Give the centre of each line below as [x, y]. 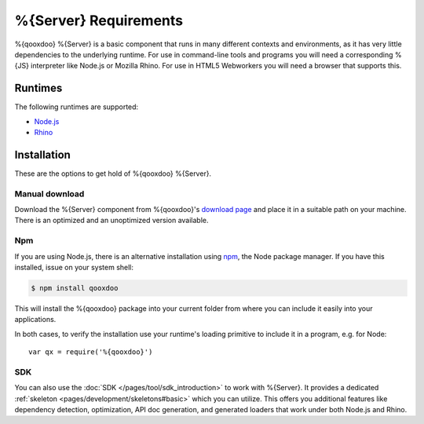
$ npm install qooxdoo [75, 288]
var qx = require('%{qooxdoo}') [91, 352]
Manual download [49, 194]
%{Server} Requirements [99, 20]
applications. [35, 320]
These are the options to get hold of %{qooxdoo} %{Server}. [113, 174]
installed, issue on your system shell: [74, 267]
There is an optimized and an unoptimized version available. [111, 221]
